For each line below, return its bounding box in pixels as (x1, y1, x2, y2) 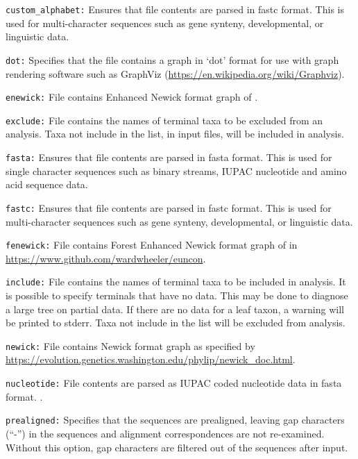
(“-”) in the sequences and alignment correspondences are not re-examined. (6, 426, 325, 440)
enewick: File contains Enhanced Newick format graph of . (6, 90, 258, 104)
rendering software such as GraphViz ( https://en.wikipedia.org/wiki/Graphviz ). (6, 66, 345, 81)
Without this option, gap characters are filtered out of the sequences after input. (6, 440, 348, 454)
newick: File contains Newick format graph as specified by (6, 338, 255, 353)
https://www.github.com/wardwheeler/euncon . (6, 251, 206, 265)
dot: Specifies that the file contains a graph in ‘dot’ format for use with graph (6, 52, 339, 67)
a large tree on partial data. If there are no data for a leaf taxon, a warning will (6, 301, 344, 316)
